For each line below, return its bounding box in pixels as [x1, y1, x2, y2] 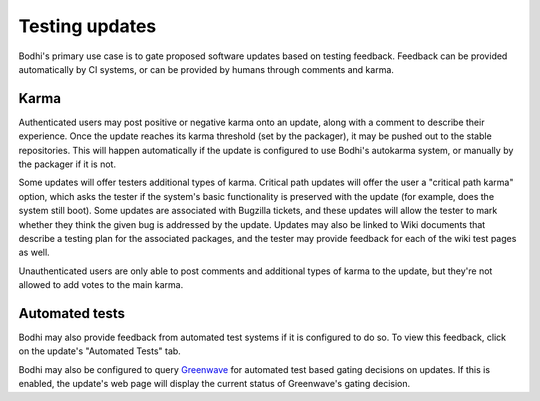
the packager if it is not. [18, 158, 117, 170]
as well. [18, 246, 50, 259]
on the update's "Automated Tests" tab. [18, 345, 182, 357]
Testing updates [18, 15, 157, 37]
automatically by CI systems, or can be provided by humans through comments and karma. [18, 63, 395, 75]
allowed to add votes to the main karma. [18, 279, 184, 291]
